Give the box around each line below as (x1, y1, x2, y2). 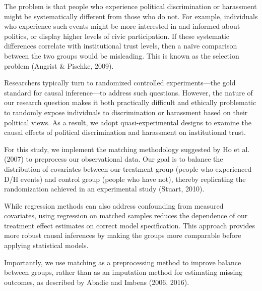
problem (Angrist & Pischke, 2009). (4, 60, 114, 71)
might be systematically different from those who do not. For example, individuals (4, 11, 258, 21)
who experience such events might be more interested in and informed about (4, 21, 240, 31)
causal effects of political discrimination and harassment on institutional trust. (4, 127, 246, 137)
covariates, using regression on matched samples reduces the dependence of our (4, 210, 248, 221)
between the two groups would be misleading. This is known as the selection (4, 50, 239, 61)
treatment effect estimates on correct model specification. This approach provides (4, 220, 255, 230)
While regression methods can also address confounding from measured (4, 200, 224, 211)
